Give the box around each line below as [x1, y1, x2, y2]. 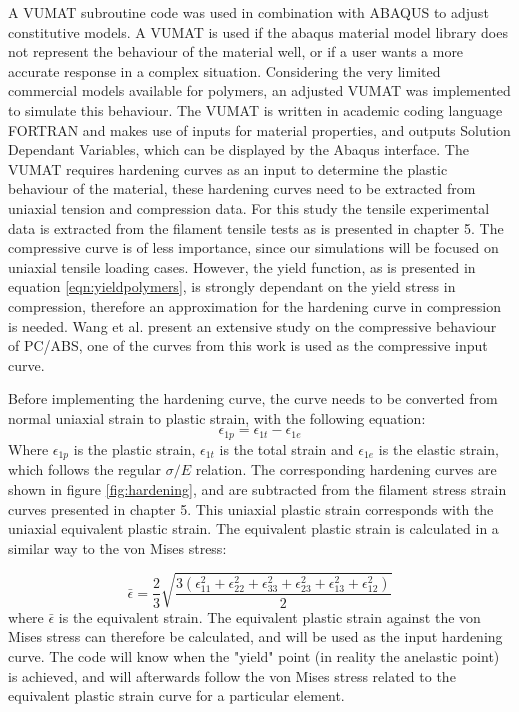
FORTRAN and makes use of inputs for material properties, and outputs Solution [8, 119, 511, 140]
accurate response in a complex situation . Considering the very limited [8, 60, 441, 81]
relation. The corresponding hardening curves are [195, 459, 497, 480]
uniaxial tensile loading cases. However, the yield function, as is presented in [8, 256, 476, 277]
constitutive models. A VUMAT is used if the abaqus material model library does [8, 21, 508, 42]
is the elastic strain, [378, 438, 499, 459]
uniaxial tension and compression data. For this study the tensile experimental [8, 197, 490, 218]
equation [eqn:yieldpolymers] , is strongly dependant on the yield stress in [8, 276, 456, 297]
